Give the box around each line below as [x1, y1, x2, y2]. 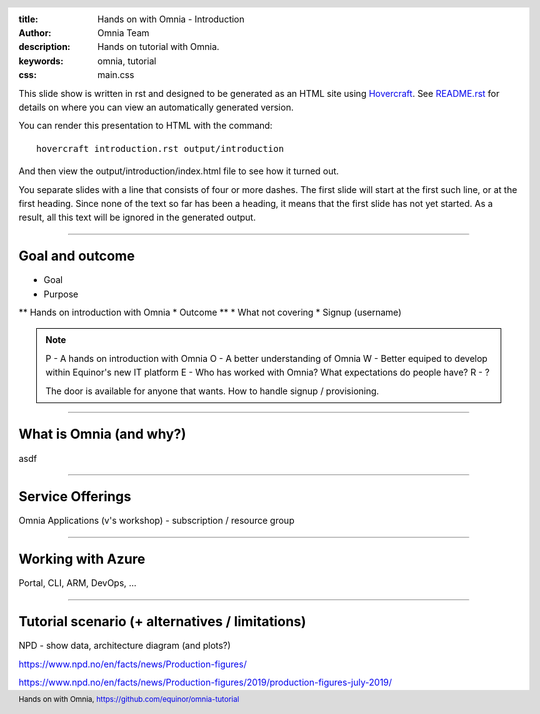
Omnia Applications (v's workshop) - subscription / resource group [18, 515, 295, 527]
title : [18, 13, 39, 25]
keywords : [18, 55, 64, 67]
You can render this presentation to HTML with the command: [18, 120, 273, 132]
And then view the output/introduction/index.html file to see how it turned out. [18, 165, 340, 177]
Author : [18, 27, 52, 39]
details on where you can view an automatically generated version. [18, 101, 294, 113]
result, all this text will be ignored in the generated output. [18, 211, 257, 224]
